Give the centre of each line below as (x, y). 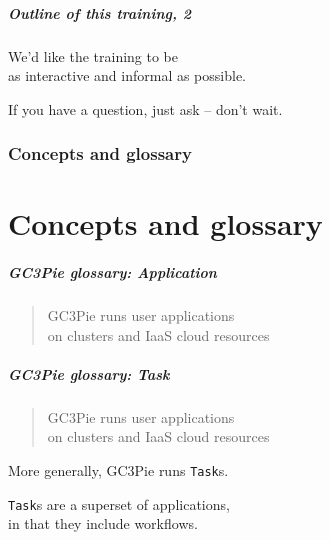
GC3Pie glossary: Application (112, 272)
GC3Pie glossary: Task (89, 373)
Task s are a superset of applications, (119, 503)
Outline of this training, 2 (100, 12)
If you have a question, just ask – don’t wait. (145, 108)
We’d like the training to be (93, 55)
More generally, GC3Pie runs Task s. (118, 470)
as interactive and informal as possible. (127, 75)
